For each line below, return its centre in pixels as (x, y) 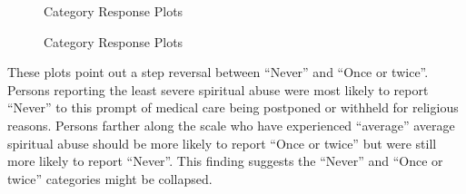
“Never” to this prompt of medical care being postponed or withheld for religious (233, 107)
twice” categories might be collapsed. (110, 178)
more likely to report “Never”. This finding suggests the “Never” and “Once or (225, 161)
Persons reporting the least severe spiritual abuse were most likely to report (218, 89)
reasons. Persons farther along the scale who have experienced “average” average (231, 125)
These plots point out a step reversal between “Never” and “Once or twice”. (218, 72)
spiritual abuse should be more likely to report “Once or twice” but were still (222, 143)
